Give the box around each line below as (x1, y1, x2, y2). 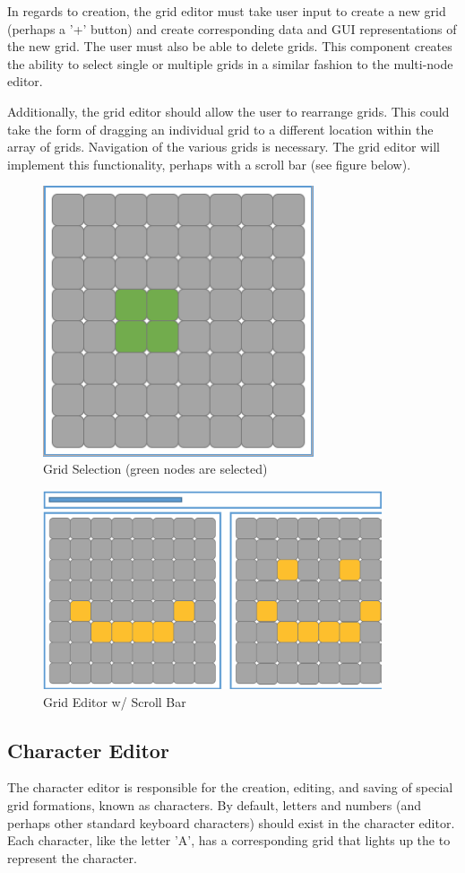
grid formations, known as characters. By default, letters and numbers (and (7, 795, 422, 814)
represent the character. (7, 848, 137, 867)
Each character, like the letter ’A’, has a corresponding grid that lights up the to (7, 831, 451, 850)
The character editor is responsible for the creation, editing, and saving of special (7, 778, 453, 797)
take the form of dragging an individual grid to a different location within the (7, 119, 434, 138)
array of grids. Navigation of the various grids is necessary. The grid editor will (7, 137, 441, 156)
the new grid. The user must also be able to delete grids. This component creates (7, 37, 452, 56)
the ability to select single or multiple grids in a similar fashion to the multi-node (7, 54, 453, 73)
